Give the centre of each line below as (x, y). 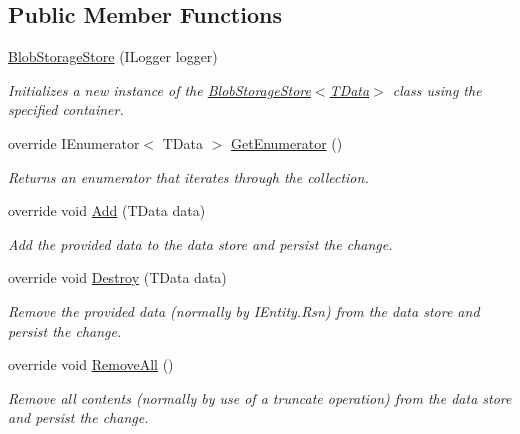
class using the (437, 89)
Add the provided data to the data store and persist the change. (200, 243)
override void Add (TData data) (107, 210)
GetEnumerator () (286, 142)
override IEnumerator (74, 142)
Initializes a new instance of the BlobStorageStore (159, 89)
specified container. (66, 109)
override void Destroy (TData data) (117, 277)
